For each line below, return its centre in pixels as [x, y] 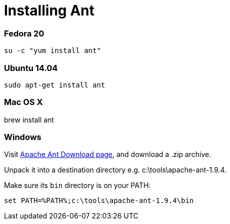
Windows [23, 137]
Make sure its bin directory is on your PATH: [77, 185]
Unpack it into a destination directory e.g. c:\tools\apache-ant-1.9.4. [115, 170]
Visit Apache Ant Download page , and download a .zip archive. [108, 154]
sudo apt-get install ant [55, 85]
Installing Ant [49, 10]
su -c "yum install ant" [52, 51]
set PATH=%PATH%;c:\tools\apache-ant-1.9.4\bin [99, 201]
